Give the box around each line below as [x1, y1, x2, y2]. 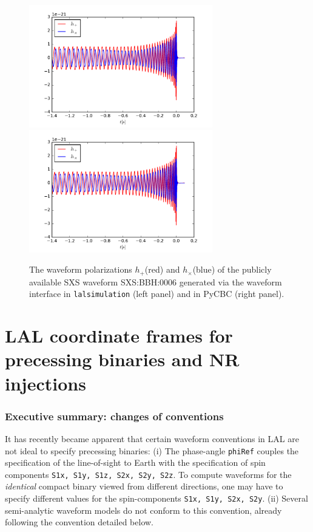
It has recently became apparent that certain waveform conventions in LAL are [5, 432, 299, 445]
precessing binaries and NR [5, 347, 240, 372]
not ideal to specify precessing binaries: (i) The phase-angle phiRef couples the [5, 444, 299, 457]
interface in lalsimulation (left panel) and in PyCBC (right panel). [29, 287, 284, 300]
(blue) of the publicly [192, 263, 272, 276]
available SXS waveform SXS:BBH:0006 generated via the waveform [29, 275, 282, 288]
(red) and [144, 263, 180, 276]
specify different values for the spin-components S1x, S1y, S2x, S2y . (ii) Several [5, 492, 308, 505]
